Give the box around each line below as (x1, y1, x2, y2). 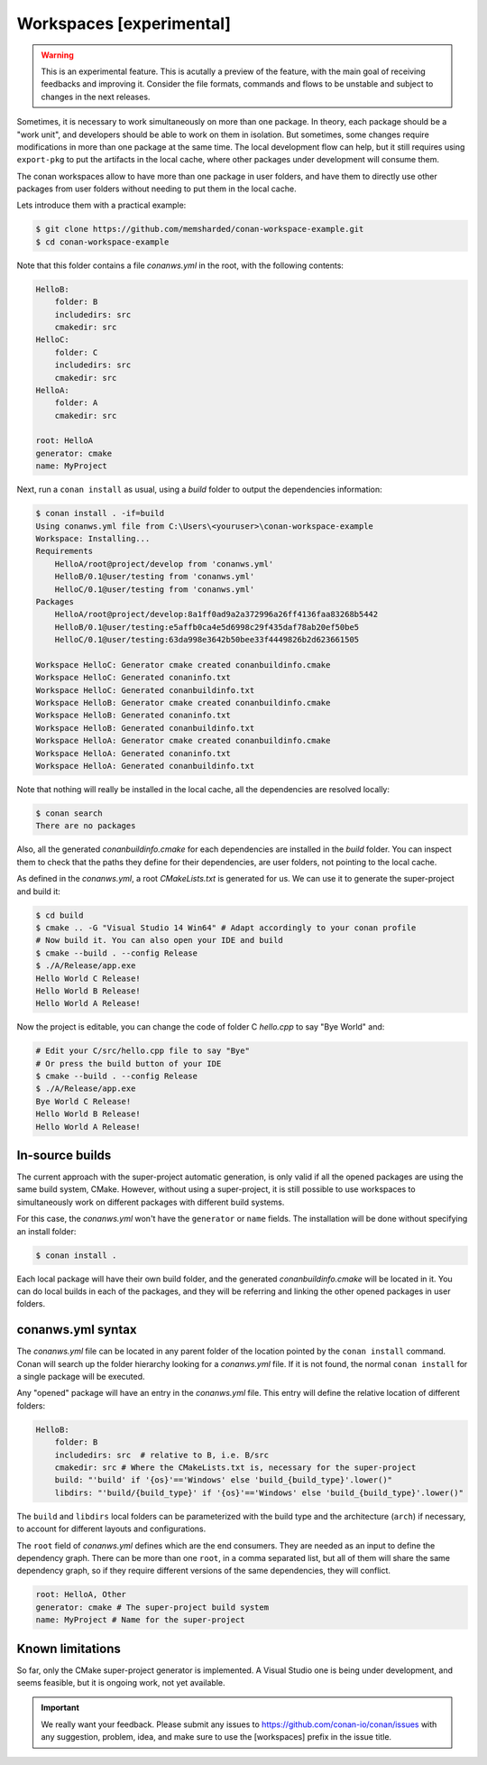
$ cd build (35, 910, 84, 920)
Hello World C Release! (35, 973, 142, 984)
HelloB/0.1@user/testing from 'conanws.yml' (54, 571, 255, 582)
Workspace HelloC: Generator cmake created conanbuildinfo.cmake (35, 660, 331, 670)
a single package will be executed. (16, 1372, 145, 1382)
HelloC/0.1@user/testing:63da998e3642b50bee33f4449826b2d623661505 (54, 634, 360, 645)
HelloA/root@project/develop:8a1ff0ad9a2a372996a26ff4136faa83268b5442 (54, 609, 379, 620)
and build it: (16, 885, 60, 897)
